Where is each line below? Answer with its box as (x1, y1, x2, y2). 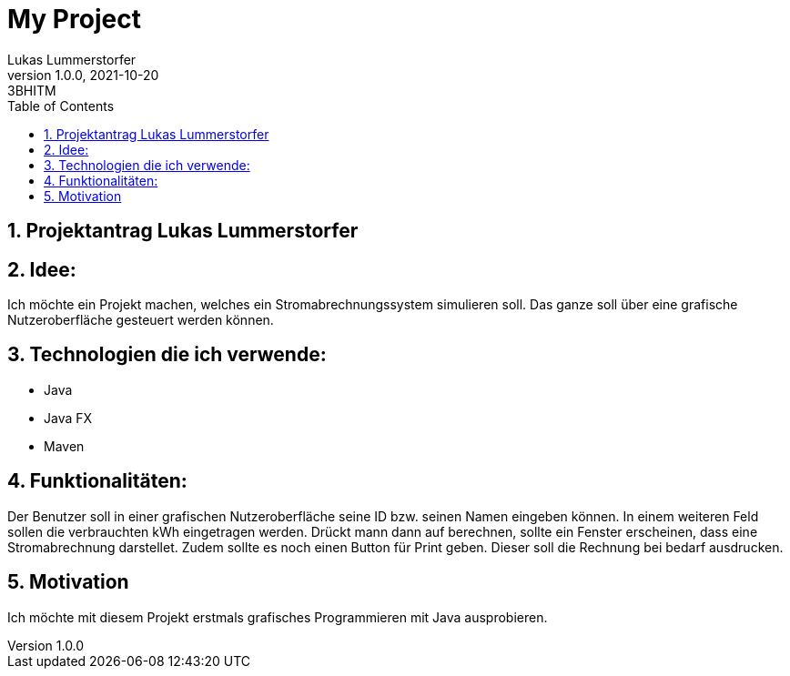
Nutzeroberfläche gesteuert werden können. (7, 312, 274, 328)
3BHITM (7, 82, 56, 98)
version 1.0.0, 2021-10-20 (7, 66, 159, 83)
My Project (7, 4, 141, 35)
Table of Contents (7, 97, 115, 114)
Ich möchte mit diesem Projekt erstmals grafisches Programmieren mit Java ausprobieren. (7, 609, 548, 625)
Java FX (44, 409, 93, 426)
